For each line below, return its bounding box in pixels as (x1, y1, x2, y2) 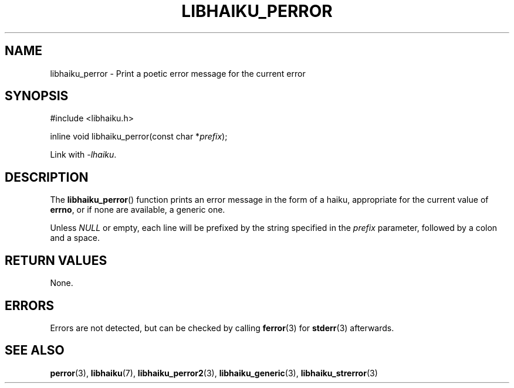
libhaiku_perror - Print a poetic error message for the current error (50, 68, 306, 79)
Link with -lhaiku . (50, 149, 117, 160)
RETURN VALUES (5, 253, 107, 268)
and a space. (50, 233, 100, 243)
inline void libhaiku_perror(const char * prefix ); (50, 131, 228, 142)
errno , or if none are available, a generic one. (50, 205, 225, 215)
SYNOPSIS (5, 89, 69, 104)
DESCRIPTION (5, 169, 89, 185)
